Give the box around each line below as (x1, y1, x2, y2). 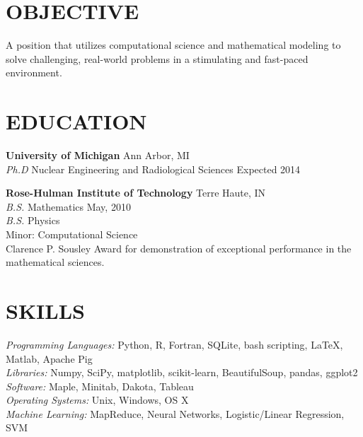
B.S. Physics (6, 213, 60, 228)
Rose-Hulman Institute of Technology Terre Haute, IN (6, 185, 266, 200)
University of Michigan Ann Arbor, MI (6, 148, 190, 163)
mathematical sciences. (6, 255, 105, 269)
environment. (6, 65, 62, 80)
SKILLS (6, 296, 85, 325)
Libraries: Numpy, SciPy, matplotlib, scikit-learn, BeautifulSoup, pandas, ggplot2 (6, 365, 358, 380)
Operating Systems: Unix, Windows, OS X (6, 392, 189, 407)
